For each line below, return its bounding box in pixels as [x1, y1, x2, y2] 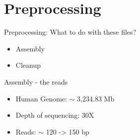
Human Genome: [15, 93, 67, 103]
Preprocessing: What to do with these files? [4, 27, 137, 37]
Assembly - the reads [4, 76, 68, 87]
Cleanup [15, 60, 41, 70]
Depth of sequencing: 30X [15, 110, 94, 120]
